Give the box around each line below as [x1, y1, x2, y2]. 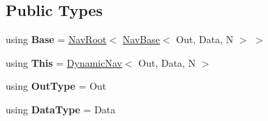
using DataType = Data [6, 102, 116, 116]
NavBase [122, 32, 161, 47]
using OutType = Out [6, 79, 107, 93]
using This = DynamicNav [6, 55, 122, 70]
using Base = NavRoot [6, 32, 107, 47]
